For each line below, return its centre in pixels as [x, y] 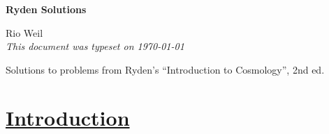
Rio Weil [24, 32]
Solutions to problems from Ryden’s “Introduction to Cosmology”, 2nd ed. [165, 69]
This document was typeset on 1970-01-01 [95, 46]
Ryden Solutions [46, 9]
